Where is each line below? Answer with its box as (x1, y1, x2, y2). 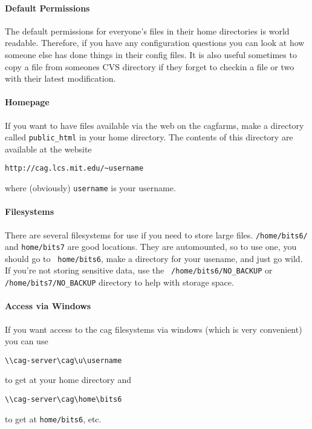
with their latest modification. (5, 72, 116, 85)
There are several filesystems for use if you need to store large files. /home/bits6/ (5, 228, 308, 241)
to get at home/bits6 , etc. (5, 412, 102, 425)
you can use (5, 335, 48, 347)
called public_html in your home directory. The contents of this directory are (5, 131, 293, 143)
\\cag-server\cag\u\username (5, 356, 122, 365)
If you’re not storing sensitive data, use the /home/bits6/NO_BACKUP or (5, 264, 273, 277)
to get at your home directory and (5, 373, 131, 386)
